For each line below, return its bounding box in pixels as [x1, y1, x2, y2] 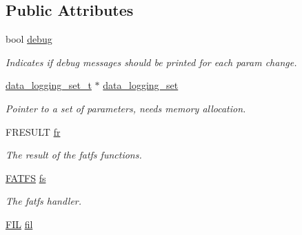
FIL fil [6, 216, 33, 231]
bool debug [6, 32, 52, 46]
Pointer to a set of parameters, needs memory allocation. [6, 101, 246, 115]
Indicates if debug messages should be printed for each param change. [6, 54, 297, 69]
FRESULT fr [6, 124, 61, 139]
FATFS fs [6, 170, 46, 185]
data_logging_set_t [6, 78, 92, 92]
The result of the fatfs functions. [6, 147, 142, 162]
